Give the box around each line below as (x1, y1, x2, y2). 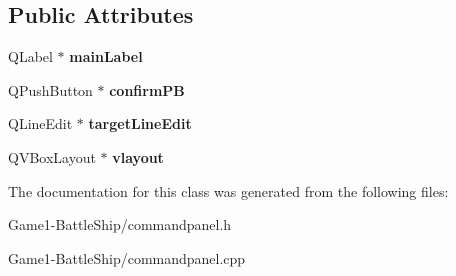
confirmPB (109, 79, 185, 100)
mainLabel (69, 46, 143, 67)
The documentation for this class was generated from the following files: (8, 180, 449, 201)
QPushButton (8, 79, 93, 100)
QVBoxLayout (8, 146, 96, 167)
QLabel (8, 46, 53, 67)
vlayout (112, 146, 164, 167)
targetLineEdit (88, 113, 192, 134)
